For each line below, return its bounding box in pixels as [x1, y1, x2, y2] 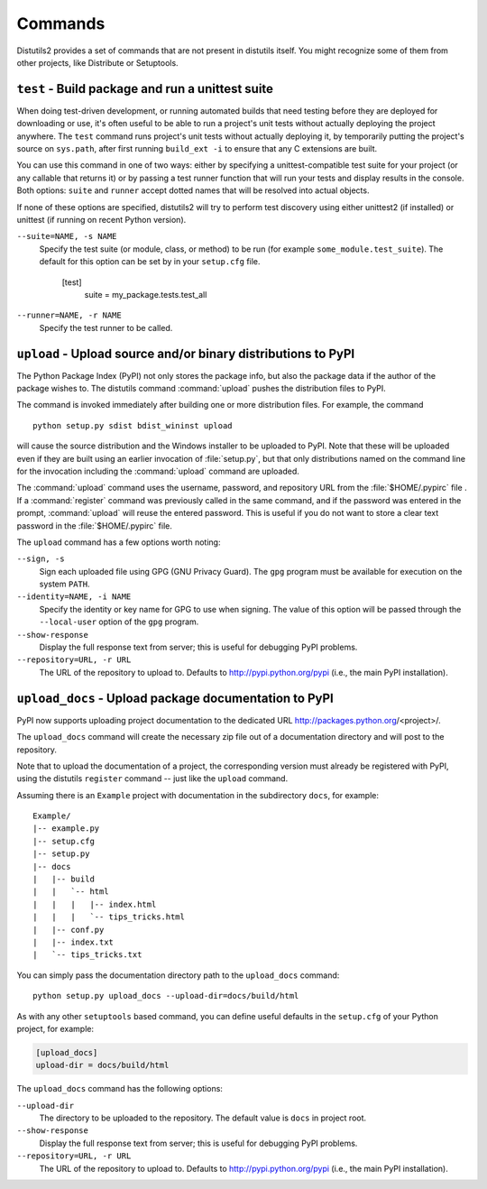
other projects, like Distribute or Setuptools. [16, 57, 179, 68]
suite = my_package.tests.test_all [84, 289, 207, 300]
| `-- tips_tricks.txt [32, 950, 142, 960]
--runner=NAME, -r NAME [16, 310, 122, 320]
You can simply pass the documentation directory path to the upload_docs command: [16, 970, 340, 981]
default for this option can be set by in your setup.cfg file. [39, 256, 261, 267]
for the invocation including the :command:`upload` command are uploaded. [16, 465, 299, 476]
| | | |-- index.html [32, 899, 157, 909]
